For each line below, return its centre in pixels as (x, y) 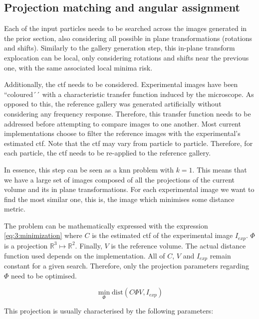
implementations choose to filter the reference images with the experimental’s (122, 133)
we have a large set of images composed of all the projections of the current (120, 179)
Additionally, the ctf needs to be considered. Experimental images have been (121, 84)
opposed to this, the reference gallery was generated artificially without (113, 104)
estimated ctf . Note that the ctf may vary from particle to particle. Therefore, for (129, 143)
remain (220, 255)
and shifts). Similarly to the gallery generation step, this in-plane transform (120, 48)
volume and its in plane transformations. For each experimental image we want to (129, 189)
